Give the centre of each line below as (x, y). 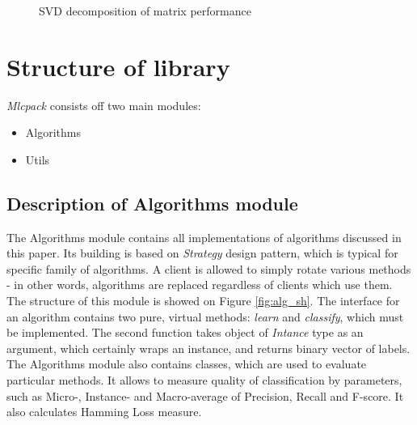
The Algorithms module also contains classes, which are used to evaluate (187, 364)
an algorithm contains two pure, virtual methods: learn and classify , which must (205, 316)
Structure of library (118, 66)
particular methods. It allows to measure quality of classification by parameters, (204, 380)
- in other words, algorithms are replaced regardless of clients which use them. (200, 285)
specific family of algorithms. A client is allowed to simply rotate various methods (209, 268)
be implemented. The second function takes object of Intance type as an (185, 332)
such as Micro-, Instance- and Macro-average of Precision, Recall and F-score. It (205, 395)
